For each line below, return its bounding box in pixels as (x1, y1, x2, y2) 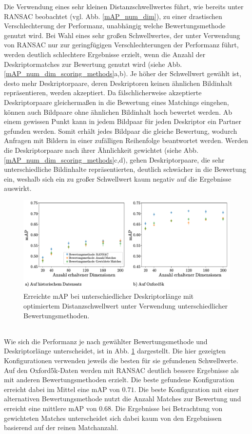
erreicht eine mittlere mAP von (4, 403, 97, 413)
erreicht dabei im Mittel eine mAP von (4, 384, 120, 394)
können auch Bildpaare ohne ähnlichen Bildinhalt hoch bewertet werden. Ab (4, 106, 232, 117)
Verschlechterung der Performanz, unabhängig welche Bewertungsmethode (4, 21, 226, 31)
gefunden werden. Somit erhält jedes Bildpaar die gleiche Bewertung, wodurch (4, 125, 237, 136)
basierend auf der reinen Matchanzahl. (4, 422, 118, 433)
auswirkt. (4, 183, 32, 193)
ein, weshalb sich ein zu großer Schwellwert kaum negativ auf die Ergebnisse (4, 173, 232, 184)
